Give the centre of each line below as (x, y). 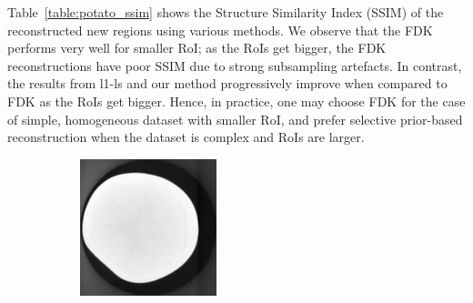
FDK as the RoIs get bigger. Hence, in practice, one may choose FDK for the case (236, 101)
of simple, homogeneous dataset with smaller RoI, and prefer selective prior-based (235, 119)
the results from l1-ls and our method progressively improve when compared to (227, 83)
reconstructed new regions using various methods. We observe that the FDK (220, 30)
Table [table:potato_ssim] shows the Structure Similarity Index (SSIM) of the (226, 12)
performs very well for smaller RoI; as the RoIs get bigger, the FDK (197, 48)
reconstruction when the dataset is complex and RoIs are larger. (186, 137)
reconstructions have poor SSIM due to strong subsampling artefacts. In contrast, (235, 65)
